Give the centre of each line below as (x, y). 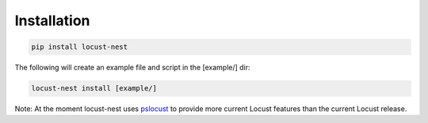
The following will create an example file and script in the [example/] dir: (132, 68)
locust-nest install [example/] (94, 88)
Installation (52, 20)
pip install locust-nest (80, 47)
